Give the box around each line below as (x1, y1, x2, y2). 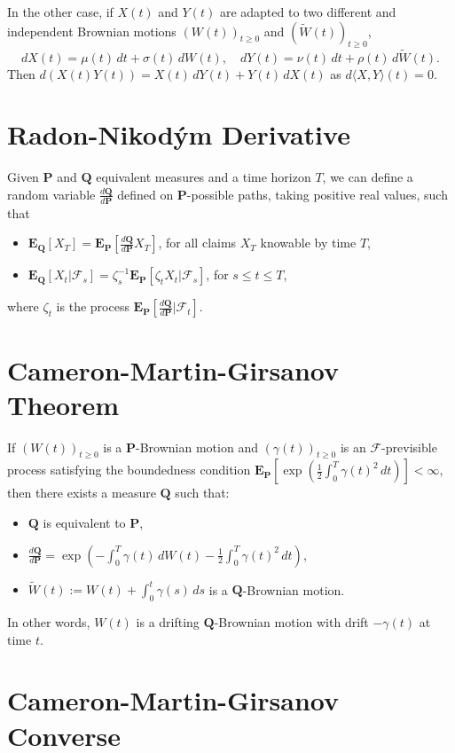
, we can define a (322, 168, 413, 186)
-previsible (381, 437, 437, 456)
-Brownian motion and (136, 437, 258, 456)
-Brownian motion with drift (214, 612, 369, 631)
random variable (7, 184, 96, 203)
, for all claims (158, 233, 237, 252)
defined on (117, 184, 174, 203)
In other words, (7, 612, 90, 631)
